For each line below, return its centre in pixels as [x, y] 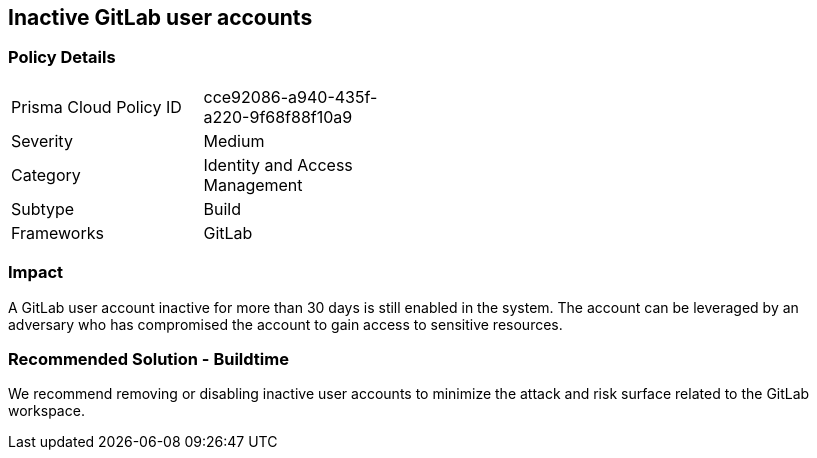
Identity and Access [278, 164]
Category [46, 174]
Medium [234, 140]
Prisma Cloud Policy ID [96, 106]
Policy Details [62, 57]
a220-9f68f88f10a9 [278, 116]
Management [253, 184]
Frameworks [57, 232]
